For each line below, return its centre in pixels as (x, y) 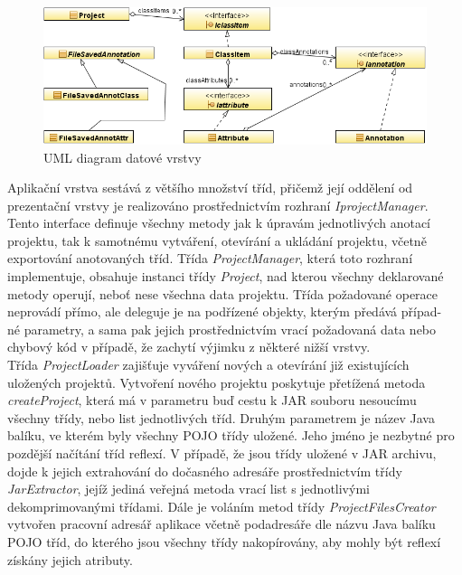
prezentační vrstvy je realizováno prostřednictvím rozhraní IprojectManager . (218, 205)
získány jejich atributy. (70, 559)
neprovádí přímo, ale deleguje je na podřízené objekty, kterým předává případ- (225, 311)
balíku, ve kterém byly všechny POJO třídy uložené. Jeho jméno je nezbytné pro (231, 435)
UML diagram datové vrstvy (123, 157)
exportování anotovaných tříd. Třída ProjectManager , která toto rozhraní (210, 258)
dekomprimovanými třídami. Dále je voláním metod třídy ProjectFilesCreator (222, 506)
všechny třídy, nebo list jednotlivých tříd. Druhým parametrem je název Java (221, 417)
